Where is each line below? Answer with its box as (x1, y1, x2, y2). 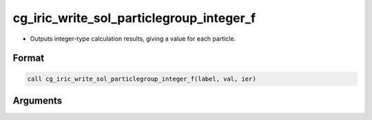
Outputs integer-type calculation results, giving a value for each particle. (30, 34, 236, 43)
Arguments (12, 94, 63, 106)
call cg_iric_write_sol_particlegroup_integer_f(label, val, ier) (27, 74, 256, 83)
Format (12, 52, 45, 64)
